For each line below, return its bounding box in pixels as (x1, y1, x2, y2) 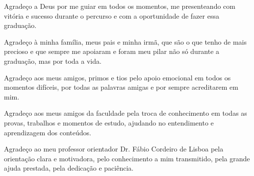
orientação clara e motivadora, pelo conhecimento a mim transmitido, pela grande (4, 153, 250, 163)
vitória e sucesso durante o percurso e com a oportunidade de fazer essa (4, 10, 219, 21)
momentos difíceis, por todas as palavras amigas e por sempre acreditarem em (4, 82, 238, 92)
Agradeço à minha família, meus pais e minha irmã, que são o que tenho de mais (4, 36, 247, 47)
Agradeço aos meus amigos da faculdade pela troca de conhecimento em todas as (4, 108, 247, 118)
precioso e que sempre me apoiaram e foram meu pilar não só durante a (4, 46, 220, 56)
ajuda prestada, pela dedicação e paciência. (4, 163, 134, 173)
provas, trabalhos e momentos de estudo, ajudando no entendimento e (4, 117, 214, 127)
